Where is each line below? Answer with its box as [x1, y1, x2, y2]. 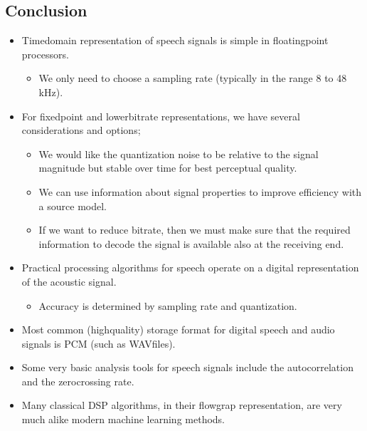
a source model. [38, 198, 107, 213]
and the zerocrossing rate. [21, 373, 134, 388]
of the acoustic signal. [21, 274, 117, 289]
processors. [21, 46, 69, 61]
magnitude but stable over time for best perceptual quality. [38, 160, 297, 175]
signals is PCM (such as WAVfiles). [21, 336, 176, 350]
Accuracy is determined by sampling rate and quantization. [38, 298, 297, 313]
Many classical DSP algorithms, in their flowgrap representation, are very [21, 398, 342, 412]
